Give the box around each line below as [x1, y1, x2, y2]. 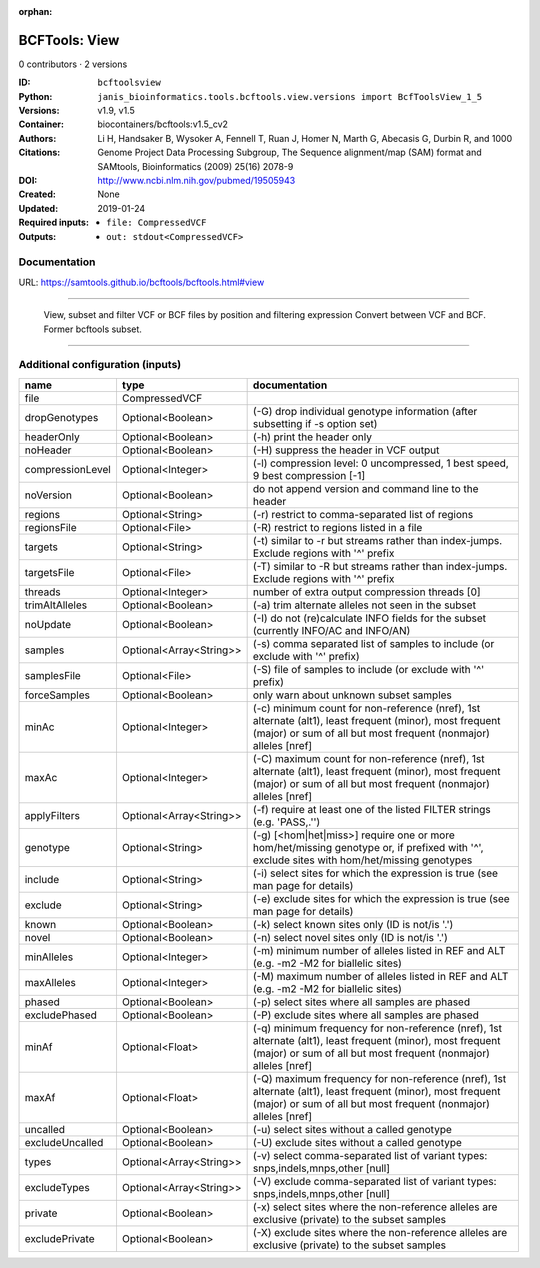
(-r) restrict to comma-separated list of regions [252, 507, 474, 521]
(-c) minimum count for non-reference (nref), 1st [252, 701, 481, 715]
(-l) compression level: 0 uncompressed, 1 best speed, [252, 456, 509, 470]
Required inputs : [18, 216, 90, 229]
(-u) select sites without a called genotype [252, 1122, 452, 1136]
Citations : [18, 146, 61, 159]
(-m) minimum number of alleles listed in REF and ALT [252, 943, 506, 957]
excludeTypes [24, 1180, 90, 1194]
